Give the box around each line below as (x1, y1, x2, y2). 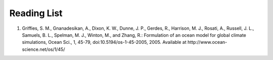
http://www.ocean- (187, 39, 227, 45)
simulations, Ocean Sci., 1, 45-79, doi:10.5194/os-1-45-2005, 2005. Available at (22, 39, 187, 45)
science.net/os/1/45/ (22, 46, 65, 52)
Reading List (9, 8, 63, 19)
